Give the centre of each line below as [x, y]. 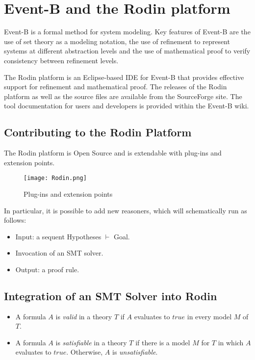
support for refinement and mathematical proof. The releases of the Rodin [115, 87]
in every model [209, 316]
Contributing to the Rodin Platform [98, 132]
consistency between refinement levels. [61, 60]
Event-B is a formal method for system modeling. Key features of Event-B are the [127, 32]
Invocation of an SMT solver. [59, 253]
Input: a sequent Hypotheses [58, 236]
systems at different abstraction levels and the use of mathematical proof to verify [127, 51]
